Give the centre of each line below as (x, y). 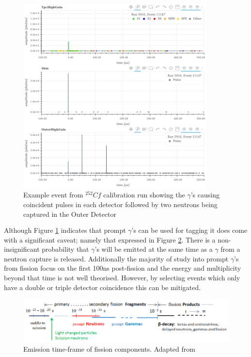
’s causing (205, 195)
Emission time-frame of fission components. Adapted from (109, 349)
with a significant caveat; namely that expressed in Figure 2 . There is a (110, 239)
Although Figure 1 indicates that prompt (65, 230)
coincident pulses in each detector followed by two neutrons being (120, 204)
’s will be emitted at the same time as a (154, 249)
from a (230, 249)
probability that (65, 249)
